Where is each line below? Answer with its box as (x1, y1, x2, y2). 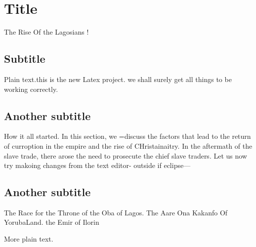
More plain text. (4, 234, 53, 244)
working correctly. (4, 83, 58, 94)
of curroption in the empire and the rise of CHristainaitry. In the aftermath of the (4, 140, 253, 151)
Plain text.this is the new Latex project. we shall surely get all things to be (4, 74, 232, 84)
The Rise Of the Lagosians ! (4, 27, 89, 37)
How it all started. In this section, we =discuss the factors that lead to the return (4, 131, 251, 141)
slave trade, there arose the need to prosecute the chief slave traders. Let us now (4, 150, 247, 161)
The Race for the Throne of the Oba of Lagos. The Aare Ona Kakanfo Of (4, 207, 228, 217)
